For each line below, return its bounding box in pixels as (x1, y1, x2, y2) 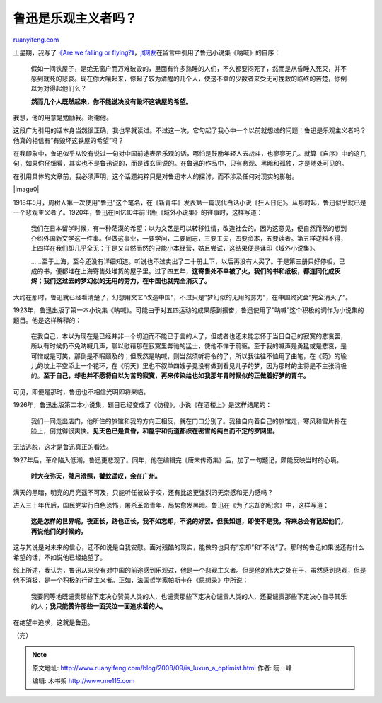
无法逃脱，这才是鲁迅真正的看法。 (13, 442, 112, 451)
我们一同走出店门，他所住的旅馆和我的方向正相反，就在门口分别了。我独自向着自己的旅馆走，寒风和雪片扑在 (30, 416, 347, 425)
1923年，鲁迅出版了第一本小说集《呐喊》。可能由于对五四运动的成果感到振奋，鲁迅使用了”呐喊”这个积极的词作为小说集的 (13, 306, 364, 314)
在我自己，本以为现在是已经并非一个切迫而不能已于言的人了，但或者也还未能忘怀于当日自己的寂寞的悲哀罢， (30, 331, 347, 340)
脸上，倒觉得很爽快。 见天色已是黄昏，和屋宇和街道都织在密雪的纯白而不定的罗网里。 (30, 427, 279, 435)
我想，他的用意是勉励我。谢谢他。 (13, 113, 112, 122)
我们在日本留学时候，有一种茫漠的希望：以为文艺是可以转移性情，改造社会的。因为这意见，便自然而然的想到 (30, 224, 347, 233)
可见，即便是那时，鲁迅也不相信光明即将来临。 (13, 387, 150, 396)
